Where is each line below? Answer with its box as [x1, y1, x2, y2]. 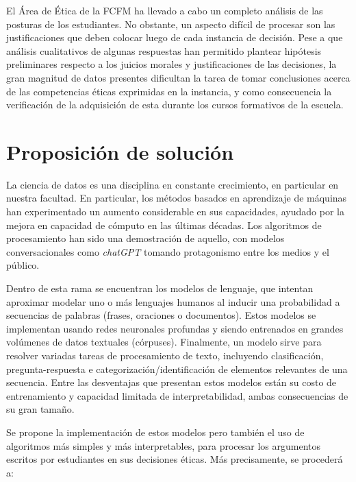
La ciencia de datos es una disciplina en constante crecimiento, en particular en [6, 177, 339, 191]
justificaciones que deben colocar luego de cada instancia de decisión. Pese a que [6, 30, 343, 45]
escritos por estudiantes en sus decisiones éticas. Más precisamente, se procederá [6, 452, 343, 466]
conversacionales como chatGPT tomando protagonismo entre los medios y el [6, 244, 329, 258]
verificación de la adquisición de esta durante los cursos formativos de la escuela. [6, 97, 344, 112]
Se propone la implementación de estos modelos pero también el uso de [6, 424, 305, 439]
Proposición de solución [6, 137, 234, 165]
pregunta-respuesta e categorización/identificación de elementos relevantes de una [6, 361, 348, 376]
